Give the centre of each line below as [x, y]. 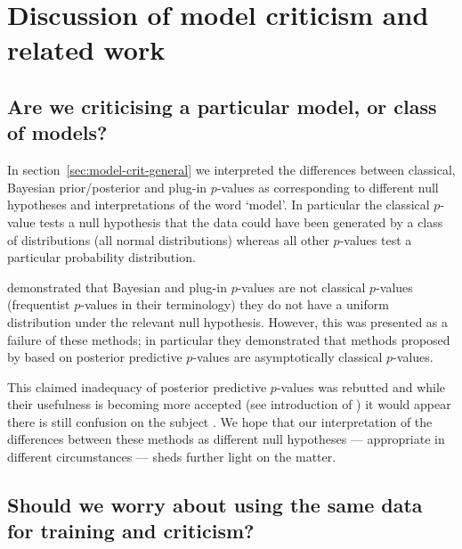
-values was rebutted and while [361, 386]
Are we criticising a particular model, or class [222, 106]
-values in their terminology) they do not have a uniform [235, 304]
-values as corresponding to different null [328, 187]
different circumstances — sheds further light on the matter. [172, 457]
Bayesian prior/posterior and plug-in [107, 187]
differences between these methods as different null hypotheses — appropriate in [226, 439]
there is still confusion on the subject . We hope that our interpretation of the [220, 421]
